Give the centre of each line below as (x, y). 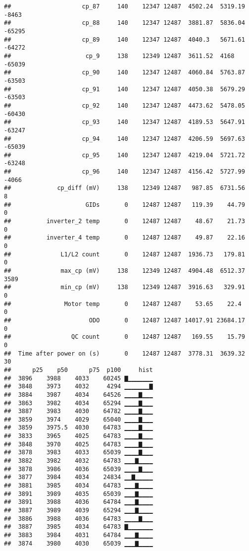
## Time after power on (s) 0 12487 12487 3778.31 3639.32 (124, 353)
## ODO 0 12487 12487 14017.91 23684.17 (124, 320)
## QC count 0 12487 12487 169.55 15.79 (124, 337)
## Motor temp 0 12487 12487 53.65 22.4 (123, 304)
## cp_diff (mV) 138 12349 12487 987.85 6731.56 (124, 188)
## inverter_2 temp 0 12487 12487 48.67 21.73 (124, 221)
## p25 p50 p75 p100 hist (78, 370)
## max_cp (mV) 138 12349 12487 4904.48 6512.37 (124, 271)
